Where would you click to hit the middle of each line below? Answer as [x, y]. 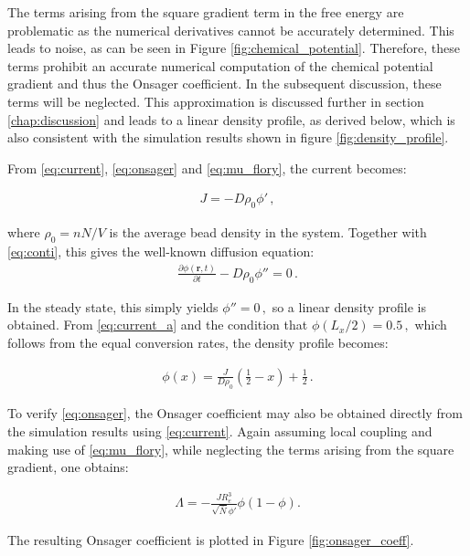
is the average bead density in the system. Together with [268, 232]
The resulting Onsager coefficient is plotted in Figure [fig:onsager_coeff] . [211, 540]
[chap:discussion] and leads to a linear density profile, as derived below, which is [231, 119]
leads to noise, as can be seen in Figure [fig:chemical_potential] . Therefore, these [234, 48]
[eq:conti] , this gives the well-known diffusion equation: [161, 251]
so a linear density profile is [349, 306]
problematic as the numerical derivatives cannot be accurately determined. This [231, 30]
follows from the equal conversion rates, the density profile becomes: [198, 342]
